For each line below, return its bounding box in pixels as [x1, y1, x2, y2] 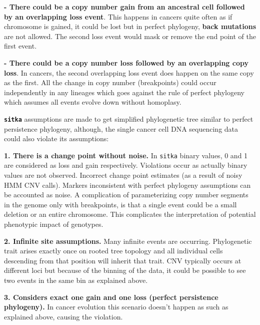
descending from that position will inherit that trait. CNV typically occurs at [4, 255, 241, 265]
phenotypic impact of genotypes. [4, 219, 103, 229]
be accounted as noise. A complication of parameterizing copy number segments [4, 189, 248, 200]
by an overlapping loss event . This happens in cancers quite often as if [4, 11, 232, 22]
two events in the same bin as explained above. [4, 274, 148, 285]
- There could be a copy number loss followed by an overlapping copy [4, 57, 248, 68]
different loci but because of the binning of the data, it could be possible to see [4, 265, 246, 275]
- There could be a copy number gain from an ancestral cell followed [4, 2, 245, 12]
